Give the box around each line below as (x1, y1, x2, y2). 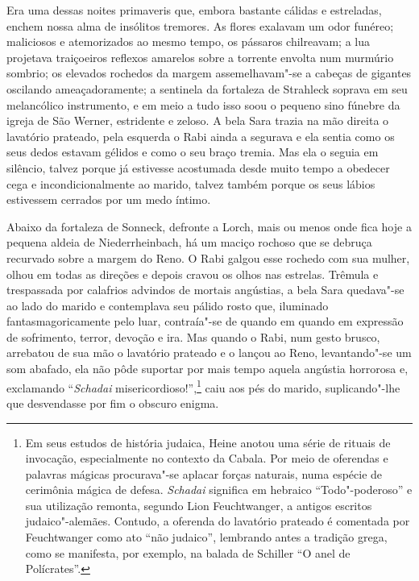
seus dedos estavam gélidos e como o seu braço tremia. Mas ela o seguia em (6, 143, 379, 160)
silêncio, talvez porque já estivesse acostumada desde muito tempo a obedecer (6, 159, 390, 176)
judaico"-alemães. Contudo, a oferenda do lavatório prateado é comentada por (25, 513, 410, 529)
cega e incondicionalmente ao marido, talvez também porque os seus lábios (6, 175, 375, 192)
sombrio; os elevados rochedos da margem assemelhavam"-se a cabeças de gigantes (6, 64, 412, 81)
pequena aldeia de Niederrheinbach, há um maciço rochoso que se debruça (6, 234, 372, 251)
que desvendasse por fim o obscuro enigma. (6, 394, 219, 411)
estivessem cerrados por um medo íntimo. (6, 191, 211, 208)
